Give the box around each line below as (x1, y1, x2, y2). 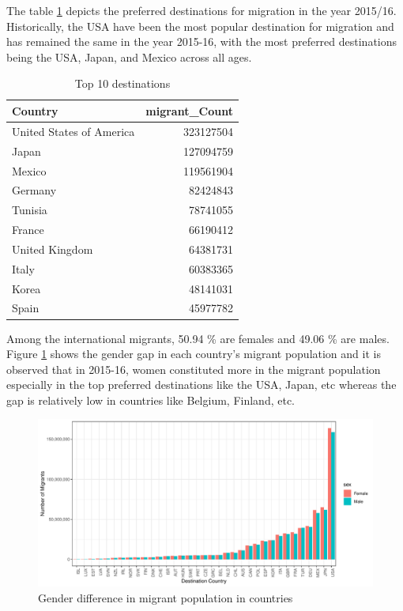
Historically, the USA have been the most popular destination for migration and (6, 17, 394, 34)
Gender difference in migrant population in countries (38, 590, 293, 606)
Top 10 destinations (74, 75, 171, 92)
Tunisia (12, 202, 47, 218)
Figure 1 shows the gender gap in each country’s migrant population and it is (6, 345, 381, 362)
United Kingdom (12, 240, 93, 257)
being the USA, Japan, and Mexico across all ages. (6, 48, 252, 65)
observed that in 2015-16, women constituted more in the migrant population (6, 360, 381, 377)
